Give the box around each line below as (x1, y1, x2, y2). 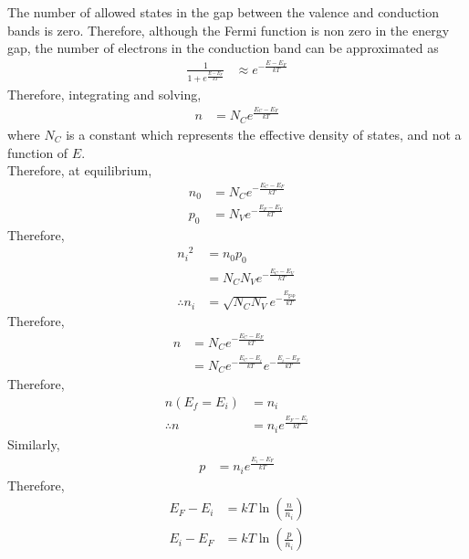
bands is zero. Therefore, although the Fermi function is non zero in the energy (7, 20, 450, 39)
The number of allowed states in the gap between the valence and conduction (7, 3, 440, 21)
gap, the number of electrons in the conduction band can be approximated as (7, 38, 439, 58)
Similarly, (7, 434, 60, 453)
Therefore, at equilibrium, (7, 161, 152, 180)
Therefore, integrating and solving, (7, 85, 202, 104)
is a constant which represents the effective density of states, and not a (66, 124, 462, 143)
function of (7, 142, 68, 162)
